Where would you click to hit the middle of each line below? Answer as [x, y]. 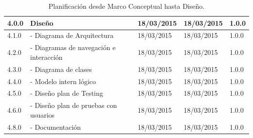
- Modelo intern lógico [63, 81]
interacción [46, 57]
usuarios [43, 114]
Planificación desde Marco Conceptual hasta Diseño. [126, 6]
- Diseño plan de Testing [67, 93]
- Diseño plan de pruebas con [74, 105]
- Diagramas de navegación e [73, 47]
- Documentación [56, 127]
